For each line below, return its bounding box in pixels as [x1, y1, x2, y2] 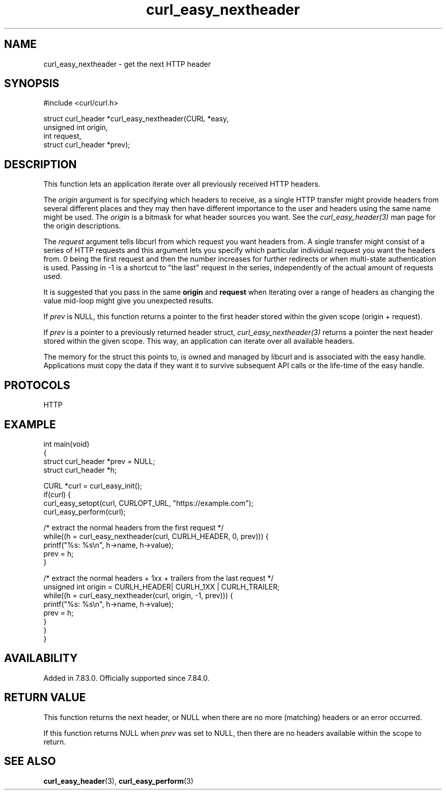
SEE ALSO [4, 755, 56, 768]
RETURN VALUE [4, 691, 86, 704]
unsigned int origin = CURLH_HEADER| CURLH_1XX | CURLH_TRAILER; [43, 582, 280, 591]
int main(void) [43, 439, 90, 448]
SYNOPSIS [4, 77, 60, 90]
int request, [43, 132, 81, 141]
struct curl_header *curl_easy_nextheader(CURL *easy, [43, 114, 229, 123]
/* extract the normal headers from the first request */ [43, 523, 224, 532]
